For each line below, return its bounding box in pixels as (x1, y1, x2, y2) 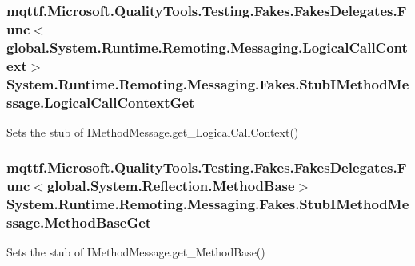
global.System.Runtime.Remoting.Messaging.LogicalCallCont (6, 37, 408, 57)
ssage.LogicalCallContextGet (6, 92, 195, 112)
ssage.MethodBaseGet (6, 212, 152, 232)
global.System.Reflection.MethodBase (46, 176, 295, 196)
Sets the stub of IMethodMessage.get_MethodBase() (6, 244, 265, 260)
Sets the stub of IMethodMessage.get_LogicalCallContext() (6, 123, 299, 140)
